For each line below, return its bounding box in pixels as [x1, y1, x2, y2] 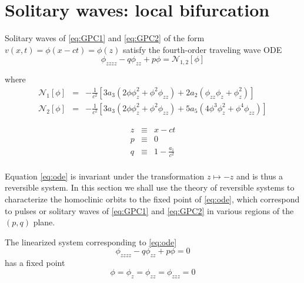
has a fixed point [5, 257, 65, 269]
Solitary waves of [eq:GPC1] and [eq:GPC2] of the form [5, 32, 205, 44]
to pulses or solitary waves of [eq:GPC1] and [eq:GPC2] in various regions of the [5, 204, 294, 217]
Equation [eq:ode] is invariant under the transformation [5, 169, 205, 182]
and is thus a [236, 169, 283, 182]
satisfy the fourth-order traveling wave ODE [122, 43, 282, 55]
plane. [33, 216, 55, 228]
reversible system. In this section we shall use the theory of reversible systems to [5, 181, 295, 194]
